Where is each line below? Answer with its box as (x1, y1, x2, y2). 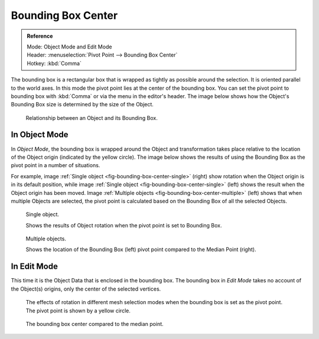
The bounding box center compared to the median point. (25, 320, 164, 327)
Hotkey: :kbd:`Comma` (27, 60, 82, 67)
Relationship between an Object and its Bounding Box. (25, 114, 158, 121)
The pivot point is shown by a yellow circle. (25, 307, 131, 314)
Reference (27, 32, 53, 40)
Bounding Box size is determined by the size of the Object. (11, 101, 154, 108)
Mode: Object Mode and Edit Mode (27, 43, 112, 50)
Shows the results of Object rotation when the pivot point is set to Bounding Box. (25, 221, 222, 229)
